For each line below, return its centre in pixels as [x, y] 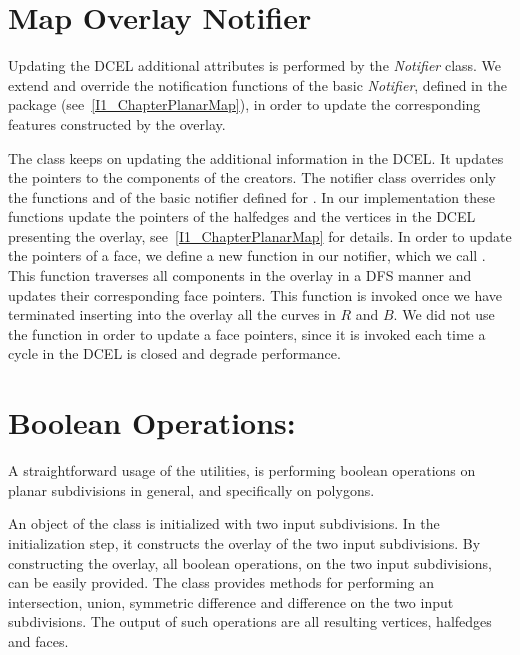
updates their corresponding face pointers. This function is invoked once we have [255, 294]
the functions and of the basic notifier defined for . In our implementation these [251, 196]
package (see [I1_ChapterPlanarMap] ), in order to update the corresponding [244, 104]
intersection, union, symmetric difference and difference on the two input [231, 601]
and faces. [38, 640]
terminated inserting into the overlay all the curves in [172, 314]
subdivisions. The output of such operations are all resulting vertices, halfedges [250, 621]
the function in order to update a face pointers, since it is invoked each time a [247, 333]
